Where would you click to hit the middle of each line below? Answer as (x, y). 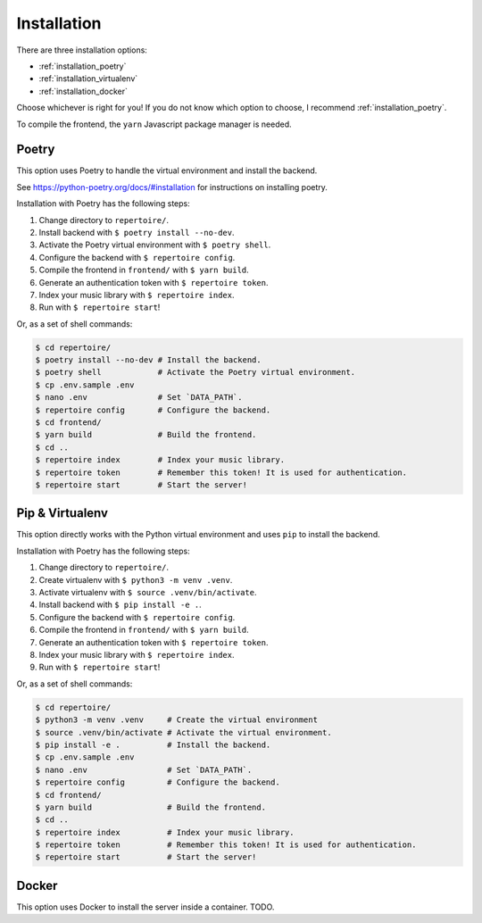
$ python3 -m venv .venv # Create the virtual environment (177, 720)
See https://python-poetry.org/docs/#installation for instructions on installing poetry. (172, 187)
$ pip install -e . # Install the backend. (153, 744)
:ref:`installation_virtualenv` (88, 79)
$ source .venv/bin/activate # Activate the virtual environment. (183, 732)
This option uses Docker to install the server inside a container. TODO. (145, 907)
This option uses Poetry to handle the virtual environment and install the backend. (167, 170)
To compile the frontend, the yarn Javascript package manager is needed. (154, 124)
